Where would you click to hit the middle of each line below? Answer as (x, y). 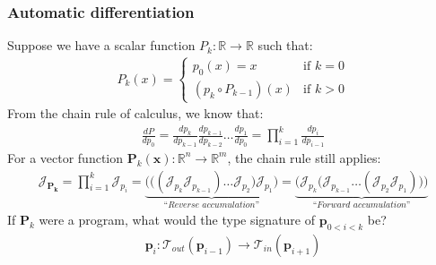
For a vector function (65, 157)
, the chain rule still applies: (304, 157)
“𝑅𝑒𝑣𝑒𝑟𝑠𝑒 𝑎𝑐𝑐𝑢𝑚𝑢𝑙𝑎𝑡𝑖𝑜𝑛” (212, 205)
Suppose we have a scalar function (101, 45)
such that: (285, 45)
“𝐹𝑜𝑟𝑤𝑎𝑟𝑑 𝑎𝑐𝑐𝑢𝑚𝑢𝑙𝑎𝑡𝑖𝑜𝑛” (362, 205)
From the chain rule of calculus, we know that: (135, 113)
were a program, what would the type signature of (177, 219)
